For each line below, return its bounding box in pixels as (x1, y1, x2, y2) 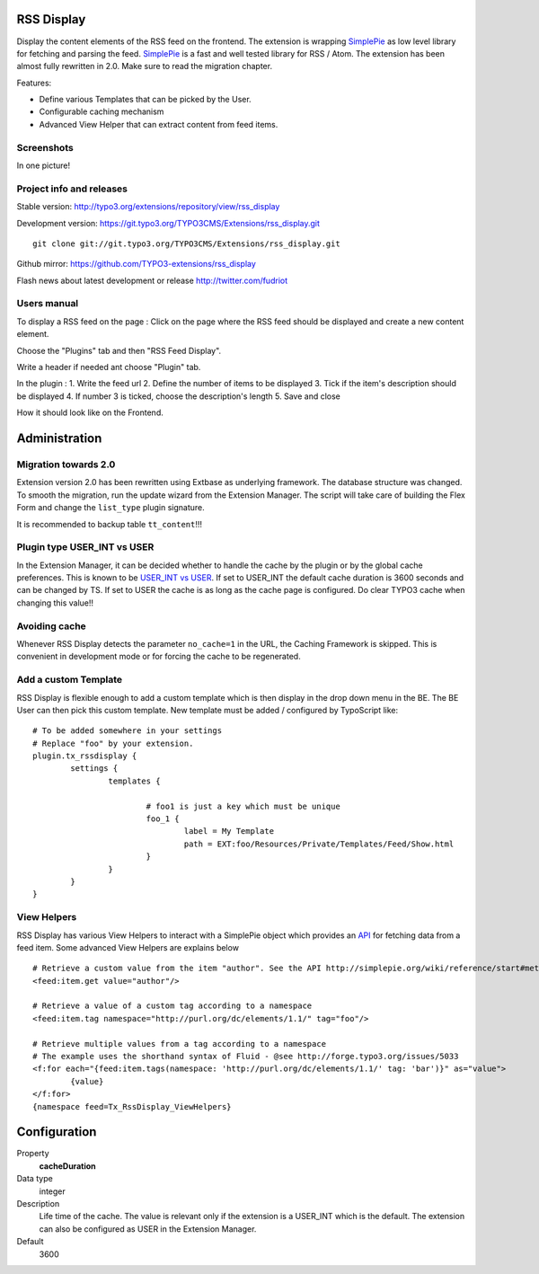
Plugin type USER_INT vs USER (16, 541, 155, 553)
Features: (16, 77, 52, 88)
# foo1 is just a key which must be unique (146, 801, 340, 811)
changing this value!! (16, 597, 94, 608)
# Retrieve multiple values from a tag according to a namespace (32, 1039, 327, 1048)
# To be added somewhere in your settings (32, 726, 223, 736)
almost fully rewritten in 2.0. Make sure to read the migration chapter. (16, 61, 273, 72)
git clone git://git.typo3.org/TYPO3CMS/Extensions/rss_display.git (32, 238, 340, 249)
